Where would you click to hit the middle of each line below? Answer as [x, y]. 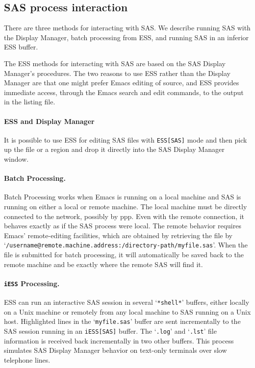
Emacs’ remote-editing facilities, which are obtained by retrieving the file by [118, 235]
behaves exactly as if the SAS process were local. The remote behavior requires [123, 226]
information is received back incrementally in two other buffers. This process [119, 340]
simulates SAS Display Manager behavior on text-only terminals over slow [115, 350]
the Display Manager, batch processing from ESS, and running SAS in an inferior [127, 37]
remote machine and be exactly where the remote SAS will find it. [103, 264]
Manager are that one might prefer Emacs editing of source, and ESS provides [122, 83]
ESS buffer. [21, 47]
